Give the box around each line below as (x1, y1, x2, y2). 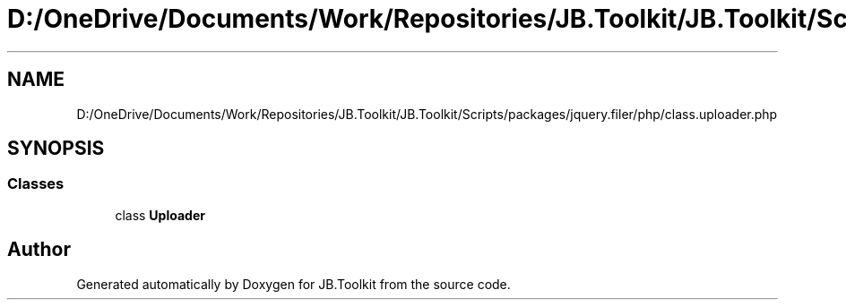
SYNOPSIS (7, 137, 105, 160)
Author (7, 238, 71, 261)
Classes (7, 175, 65, 193)
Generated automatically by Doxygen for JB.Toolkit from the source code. (76, 276, 511, 292)
